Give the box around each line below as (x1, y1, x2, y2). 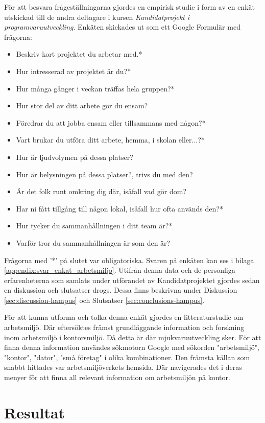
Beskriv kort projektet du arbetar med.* (16, 49, 142, 59)
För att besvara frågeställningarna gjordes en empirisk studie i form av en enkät (4, 2, 255, 12)
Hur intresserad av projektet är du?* (16, 65, 131, 76)
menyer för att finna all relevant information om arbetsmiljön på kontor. (4, 372, 230, 383)
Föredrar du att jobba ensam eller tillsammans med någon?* (16, 117, 206, 128)
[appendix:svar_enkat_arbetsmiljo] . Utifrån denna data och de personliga (4, 265, 235, 275)
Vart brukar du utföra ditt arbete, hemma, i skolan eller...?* (16, 134, 205, 145)
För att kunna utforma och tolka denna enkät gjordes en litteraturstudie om (4, 312, 244, 322)
